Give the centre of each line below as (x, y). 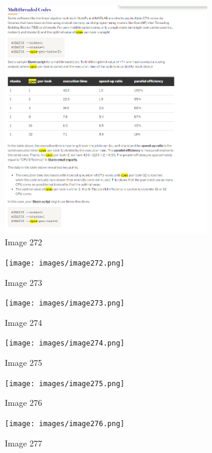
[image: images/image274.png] (65, 343)
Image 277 (24, 443)
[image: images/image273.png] (65, 303)
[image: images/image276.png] (65, 423)
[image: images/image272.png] (65, 263)
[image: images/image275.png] (65, 383)
